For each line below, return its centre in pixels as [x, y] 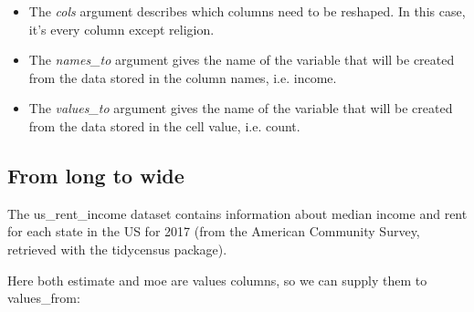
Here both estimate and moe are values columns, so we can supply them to [217, 280]
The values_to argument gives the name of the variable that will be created [241, 108]
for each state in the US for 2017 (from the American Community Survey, [214, 231]
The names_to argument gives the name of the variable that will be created [242, 60]
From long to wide [96, 175]
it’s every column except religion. [121, 29]
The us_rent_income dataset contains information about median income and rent [237, 213]
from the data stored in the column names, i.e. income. [183, 77]
